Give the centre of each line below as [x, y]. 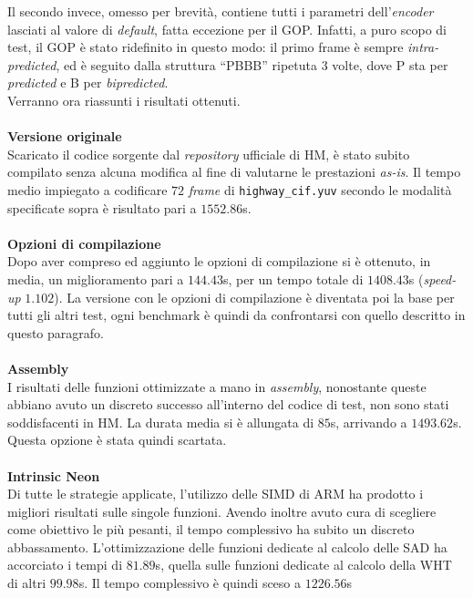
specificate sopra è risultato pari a [102, 207]
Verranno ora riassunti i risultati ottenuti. [124, 100]
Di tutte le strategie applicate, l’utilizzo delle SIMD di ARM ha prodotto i [216, 494]
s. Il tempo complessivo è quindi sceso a [190, 583]
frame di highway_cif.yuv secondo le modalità [320, 189]
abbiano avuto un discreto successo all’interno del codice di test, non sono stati [228, 404]
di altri [27, 583]
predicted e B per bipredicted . [88, 82]
